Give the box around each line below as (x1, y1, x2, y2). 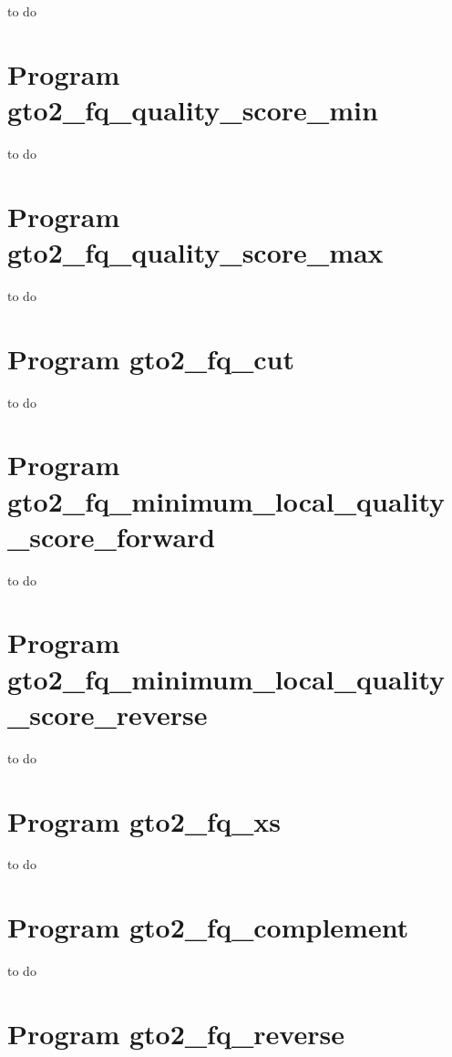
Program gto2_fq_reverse (7, 1014, 344, 1052)
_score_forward (7, 517, 216, 554)
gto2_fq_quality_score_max (7, 233, 384, 270)
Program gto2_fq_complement (7, 908, 409, 946)
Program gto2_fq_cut (7, 339, 294, 377)
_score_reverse (7, 695, 208, 732)
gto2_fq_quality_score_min (7, 90, 378, 128)
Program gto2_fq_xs (7, 802, 281, 839)
